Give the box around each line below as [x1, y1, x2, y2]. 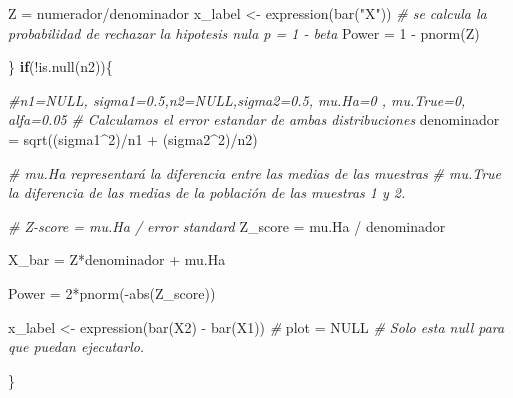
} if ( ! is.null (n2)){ [8, 56, 113, 77]
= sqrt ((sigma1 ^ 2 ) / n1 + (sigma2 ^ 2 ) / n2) [8, 128, 258, 149]
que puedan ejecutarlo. [8, 336, 145, 357]
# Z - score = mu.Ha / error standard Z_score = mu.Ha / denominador [8, 215, 446, 236]
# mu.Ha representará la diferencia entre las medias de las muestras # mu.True [8, 162, 502, 183]
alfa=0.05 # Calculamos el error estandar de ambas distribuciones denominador [8, 109, 500, 130]
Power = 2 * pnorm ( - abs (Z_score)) [8, 282, 216, 303]
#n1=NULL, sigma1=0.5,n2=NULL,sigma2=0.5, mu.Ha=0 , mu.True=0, [8, 89, 466, 110]
